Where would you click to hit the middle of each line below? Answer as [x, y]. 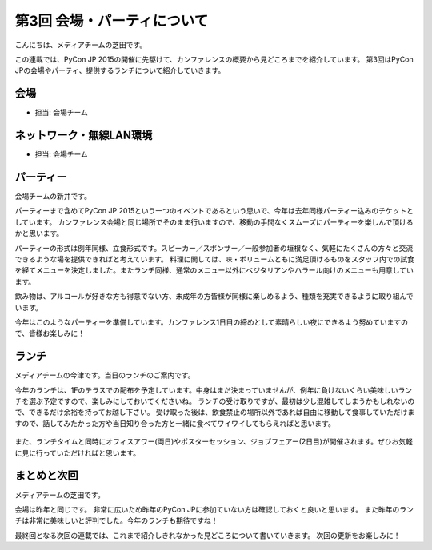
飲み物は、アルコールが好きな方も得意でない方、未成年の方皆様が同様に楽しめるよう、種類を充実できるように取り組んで [214, 297]
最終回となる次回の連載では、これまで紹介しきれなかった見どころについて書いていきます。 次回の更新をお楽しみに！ [208, 535]
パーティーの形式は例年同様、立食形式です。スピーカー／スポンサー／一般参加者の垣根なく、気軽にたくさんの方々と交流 [214, 248]
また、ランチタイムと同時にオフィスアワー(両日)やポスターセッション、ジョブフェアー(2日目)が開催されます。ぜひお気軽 [214, 442]
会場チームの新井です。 [53, 197]
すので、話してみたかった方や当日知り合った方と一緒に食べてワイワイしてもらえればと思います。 [175, 423]
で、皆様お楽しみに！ [50, 333]
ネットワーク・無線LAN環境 [84, 136]
